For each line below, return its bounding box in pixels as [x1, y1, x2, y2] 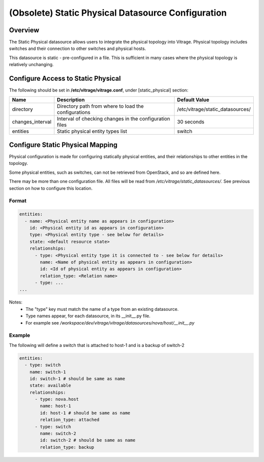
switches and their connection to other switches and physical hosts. [9, 46, 146, 51]
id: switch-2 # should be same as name [40, 438, 135, 443]
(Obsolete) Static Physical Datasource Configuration [9, 7, 227, 18]
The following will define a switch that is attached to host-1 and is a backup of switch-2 [9, 342, 185, 348]
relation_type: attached [40, 417, 100, 423]
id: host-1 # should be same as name [40, 410, 131, 416]
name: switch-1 [29, 369, 66, 374]
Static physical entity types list [57, 128, 127, 135]
